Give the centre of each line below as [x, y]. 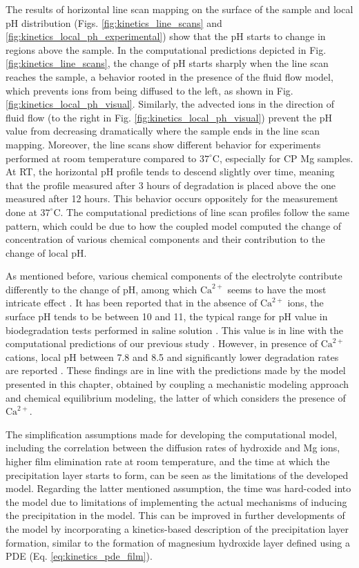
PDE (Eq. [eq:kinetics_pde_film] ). [79, 556]
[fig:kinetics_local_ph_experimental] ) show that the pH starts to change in [166, 36]
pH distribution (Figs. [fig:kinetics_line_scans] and [114, 22]
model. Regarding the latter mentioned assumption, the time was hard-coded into [178, 488]
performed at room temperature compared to [101, 158]
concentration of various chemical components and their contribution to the [165, 239]
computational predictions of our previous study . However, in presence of [162, 343]
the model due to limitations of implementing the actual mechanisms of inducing [176, 501]
